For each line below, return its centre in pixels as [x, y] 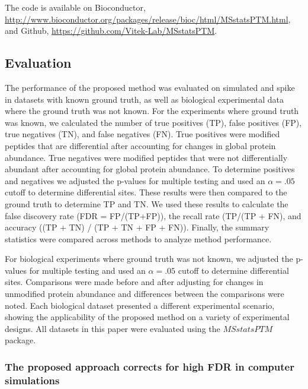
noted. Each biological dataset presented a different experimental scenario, [140, 305]
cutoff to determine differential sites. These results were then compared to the [146, 192]
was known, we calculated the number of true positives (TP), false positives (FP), [153, 122]
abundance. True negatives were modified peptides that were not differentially [146, 157]
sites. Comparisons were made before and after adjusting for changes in [134, 282]
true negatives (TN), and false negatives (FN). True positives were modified [142, 134]
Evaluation [38, 63]
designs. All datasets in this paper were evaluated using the [113, 328]
